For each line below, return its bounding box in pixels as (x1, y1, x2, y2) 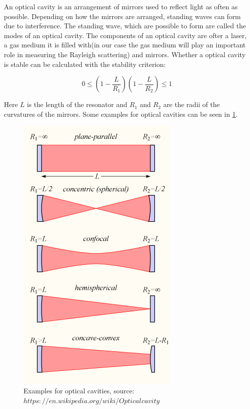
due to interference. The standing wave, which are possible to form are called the (4, 21, 246, 31)
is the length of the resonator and (27, 99, 127, 109)
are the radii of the (163, 99, 220, 109)
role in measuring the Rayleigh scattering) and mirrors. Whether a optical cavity (4, 49, 246, 59)
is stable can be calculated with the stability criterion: (4, 59, 166, 69)
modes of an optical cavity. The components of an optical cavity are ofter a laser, (4, 30, 247, 40)
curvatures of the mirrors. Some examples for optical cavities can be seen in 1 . (4, 108, 238, 119)
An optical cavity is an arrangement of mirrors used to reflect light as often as (4, 1, 238, 11)
